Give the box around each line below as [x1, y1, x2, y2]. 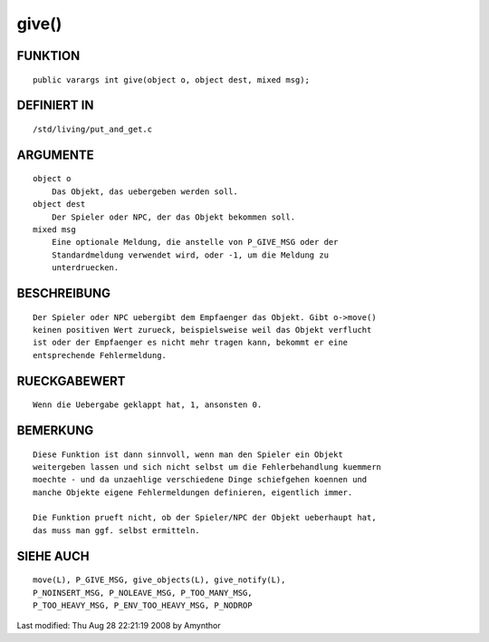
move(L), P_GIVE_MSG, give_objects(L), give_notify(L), [33, 575, 286, 585]
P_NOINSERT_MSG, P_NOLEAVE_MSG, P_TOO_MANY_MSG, [33, 588, 253, 598]
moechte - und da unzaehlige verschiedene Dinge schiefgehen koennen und [33, 474, 368, 485]
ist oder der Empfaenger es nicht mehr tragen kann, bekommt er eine [33, 337, 349, 348]
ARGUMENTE [16, 147, 94, 162]
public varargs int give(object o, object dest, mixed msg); [33, 74, 310, 85]
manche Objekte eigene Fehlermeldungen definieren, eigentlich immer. [33, 487, 353, 498]
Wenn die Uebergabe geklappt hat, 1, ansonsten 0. [33, 400, 263, 410]
